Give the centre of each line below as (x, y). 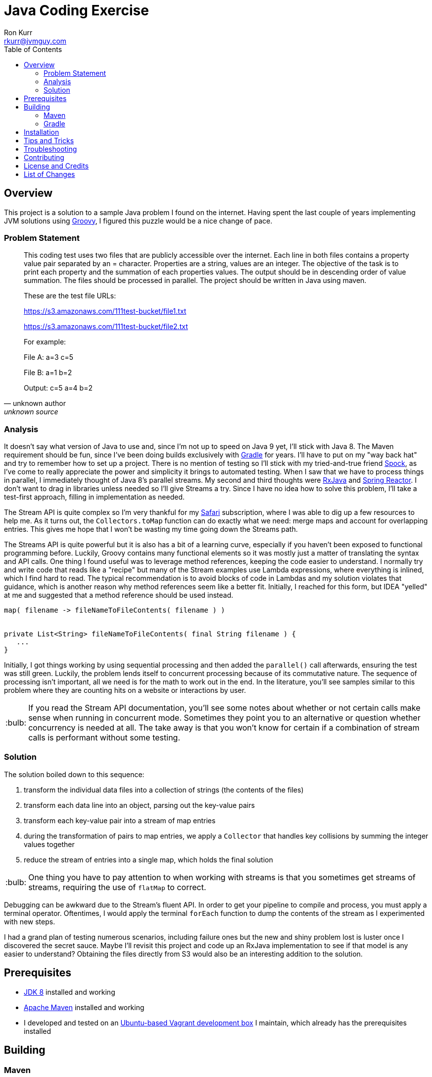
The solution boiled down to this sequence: (74, 774)
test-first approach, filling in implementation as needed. (94, 497)
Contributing (44, 157)
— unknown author (35, 403)
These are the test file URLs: (70, 296)
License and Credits (56, 166)
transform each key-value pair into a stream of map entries (120, 820)
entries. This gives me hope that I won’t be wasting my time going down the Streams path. (151, 529)
